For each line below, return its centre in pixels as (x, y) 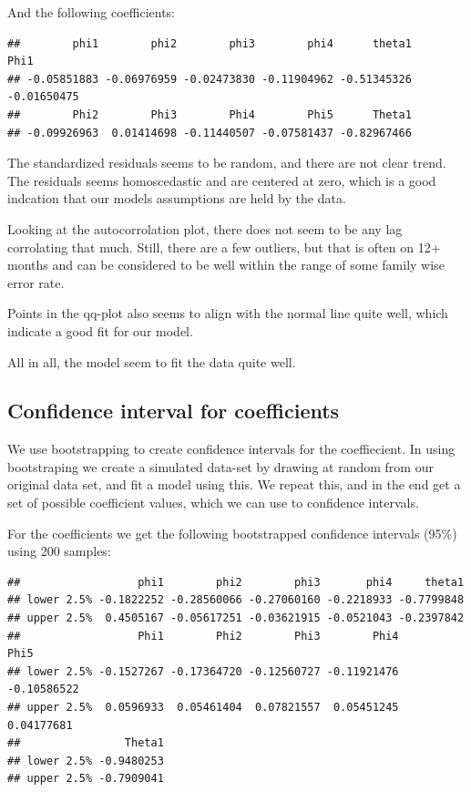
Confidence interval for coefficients (174, 411)
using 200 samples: (59, 551)
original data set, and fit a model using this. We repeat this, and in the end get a (234, 484)
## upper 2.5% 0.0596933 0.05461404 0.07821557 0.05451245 (203, 708)
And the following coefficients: (92, 12)
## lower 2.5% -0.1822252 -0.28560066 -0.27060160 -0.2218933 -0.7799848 (236, 600)
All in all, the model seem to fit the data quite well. (152, 361)
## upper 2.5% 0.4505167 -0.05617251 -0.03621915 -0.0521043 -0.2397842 (236, 618)
